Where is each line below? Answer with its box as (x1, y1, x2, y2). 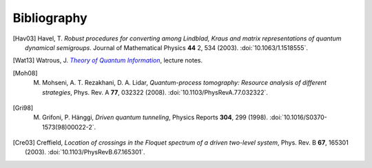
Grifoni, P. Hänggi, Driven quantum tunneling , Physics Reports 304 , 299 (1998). (42, 113, 269, 121)
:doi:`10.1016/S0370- (269, 113, 327, 121)
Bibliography (12, 10, 87, 25)
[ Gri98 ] (12, 104, 34, 112)
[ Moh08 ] (12, 69, 38, 77)
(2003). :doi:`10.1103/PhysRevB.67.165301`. (25, 148, 145, 156)
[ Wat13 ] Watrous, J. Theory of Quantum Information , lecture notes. (12, 56, 203, 64)
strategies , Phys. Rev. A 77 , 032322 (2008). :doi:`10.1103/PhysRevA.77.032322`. (42, 88, 269, 96)
